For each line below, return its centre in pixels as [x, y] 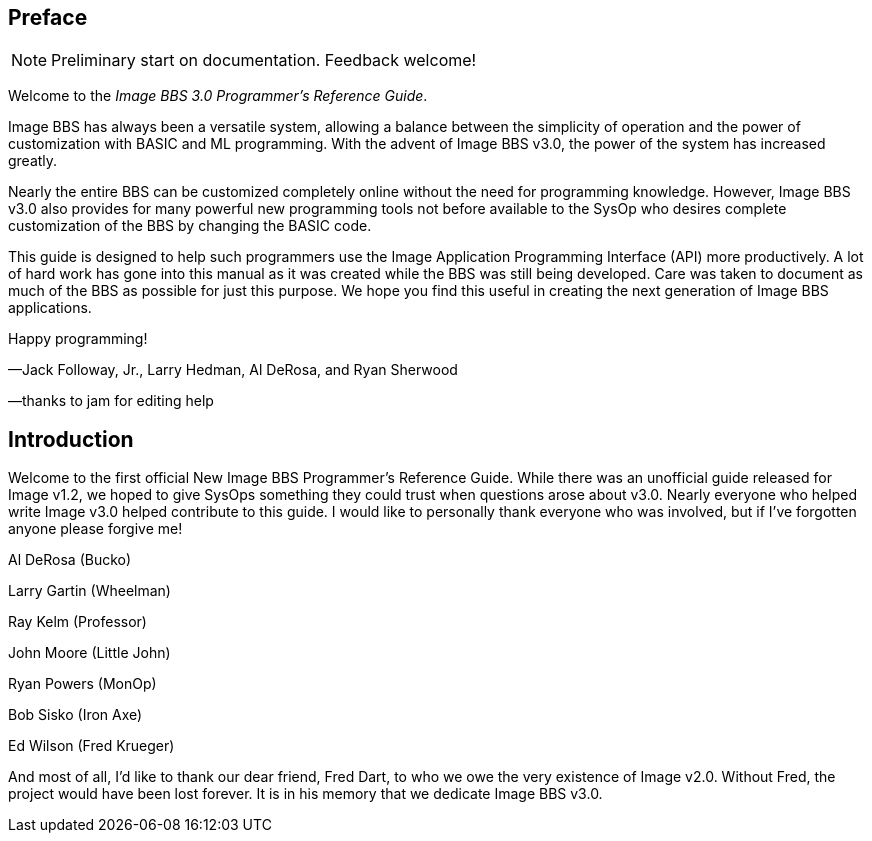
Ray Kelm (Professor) [77, 622]
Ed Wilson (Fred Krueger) [91, 746]
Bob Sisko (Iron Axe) [75, 715]
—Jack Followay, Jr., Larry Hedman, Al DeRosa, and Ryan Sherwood [233, 370]
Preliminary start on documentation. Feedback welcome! [264, 60]
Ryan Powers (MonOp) [82, 684]
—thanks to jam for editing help [111, 401]
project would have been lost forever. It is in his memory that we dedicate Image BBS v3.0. [305, 794]
